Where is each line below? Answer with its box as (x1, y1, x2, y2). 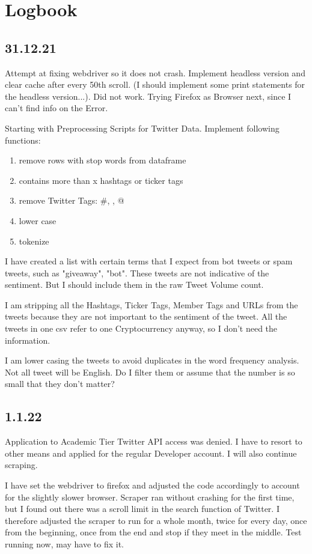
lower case (19, 214, 57, 227)
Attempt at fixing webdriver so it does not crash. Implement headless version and (5, 66, 305, 79)
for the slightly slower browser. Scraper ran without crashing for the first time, (5, 490, 295, 503)
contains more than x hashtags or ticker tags (19, 174, 183, 186)
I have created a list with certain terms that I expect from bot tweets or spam (5, 255, 293, 267)
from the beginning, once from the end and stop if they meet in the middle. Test (5, 526, 302, 538)
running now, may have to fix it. (5, 538, 124, 550)
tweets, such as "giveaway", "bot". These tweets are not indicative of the (5, 266, 269, 279)
